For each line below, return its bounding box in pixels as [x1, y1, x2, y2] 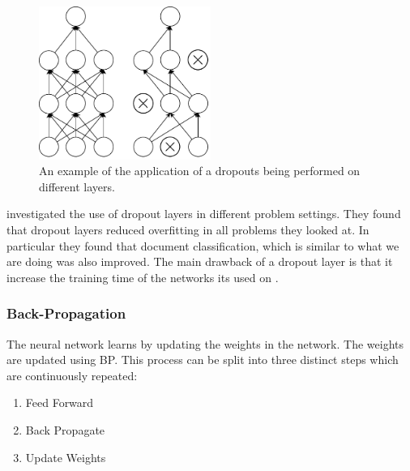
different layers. [39, 178, 115, 195]
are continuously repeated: [6, 366, 138, 383]
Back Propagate [25, 421, 105, 438]
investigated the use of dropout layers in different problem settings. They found [6, 205, 401, 222]
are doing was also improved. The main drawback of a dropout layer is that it [6, 253, 393, 270]
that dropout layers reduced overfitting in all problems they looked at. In [6, 221, 369, 238]
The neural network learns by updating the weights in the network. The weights [6, 335, 404, 352]
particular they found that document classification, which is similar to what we [6, 237, 399, 254]
